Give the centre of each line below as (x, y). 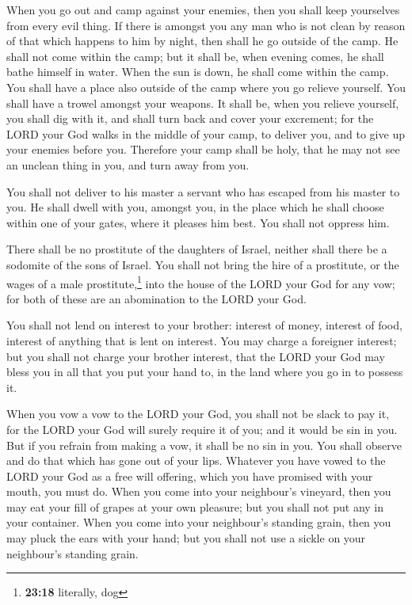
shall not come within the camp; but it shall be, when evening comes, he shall (195, 56)
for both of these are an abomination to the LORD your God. (156, 298)
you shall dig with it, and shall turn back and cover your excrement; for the (190, 118)
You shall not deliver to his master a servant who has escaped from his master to (203, 191)
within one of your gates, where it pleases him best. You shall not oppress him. (198, 222)
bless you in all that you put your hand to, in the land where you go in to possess (205, 372)
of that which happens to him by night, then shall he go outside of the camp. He (202, 41)
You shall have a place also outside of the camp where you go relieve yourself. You (206, 87)
